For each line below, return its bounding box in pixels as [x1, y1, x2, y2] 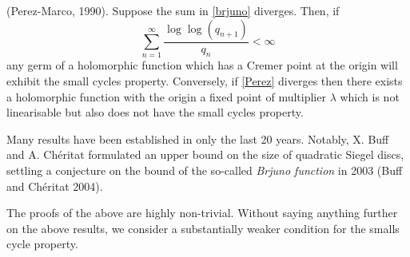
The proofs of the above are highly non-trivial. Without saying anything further [6, 204, 398, 221]
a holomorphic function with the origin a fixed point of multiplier [6, 88, 326, 105]
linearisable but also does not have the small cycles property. [6, 104, 304, 121]
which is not [340, 88, 400, 105]
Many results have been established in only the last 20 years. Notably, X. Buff [6, 130, 389, 147]
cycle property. [6, 235, 78, 252]
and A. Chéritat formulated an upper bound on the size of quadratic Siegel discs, [6, 146, 404, 163]
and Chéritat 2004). [6, 177, 103, 194]
